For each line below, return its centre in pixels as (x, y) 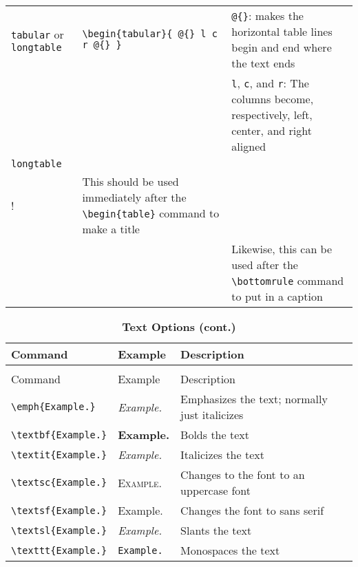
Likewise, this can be (282, 249)
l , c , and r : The (270, 83)
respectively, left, (272, 115)
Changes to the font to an (243, 474)
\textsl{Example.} (59, 530)
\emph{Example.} (53, 407)
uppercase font (216, 490)
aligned (249, 146)
